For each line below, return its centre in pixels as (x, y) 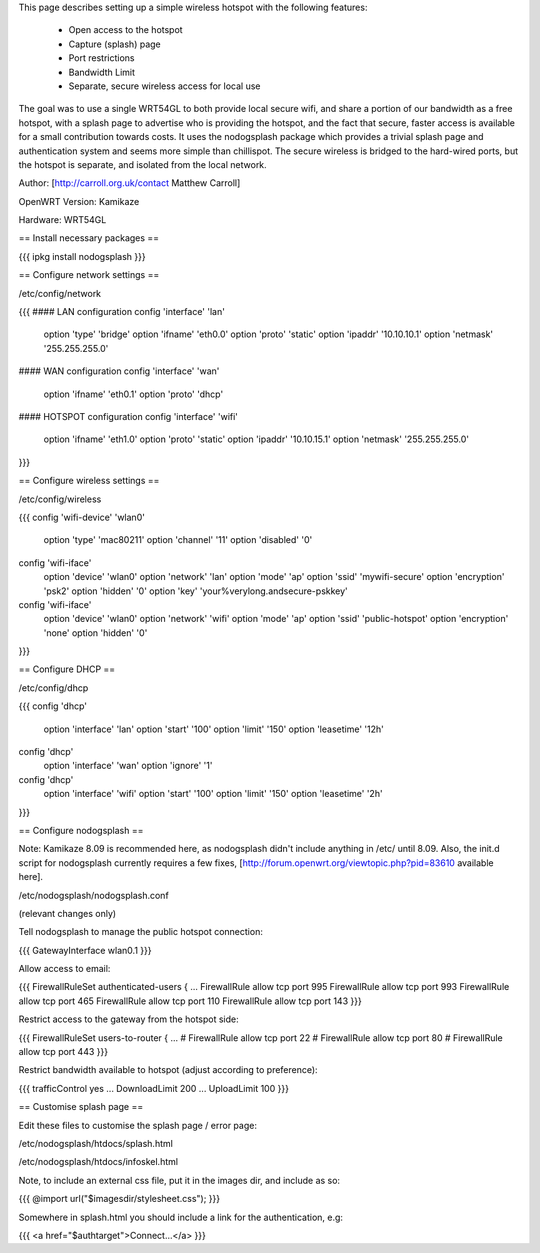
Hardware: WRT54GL (62, 220)
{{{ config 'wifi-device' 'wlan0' (81, 517)
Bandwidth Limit (101, 72)
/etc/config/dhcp (53, 687)
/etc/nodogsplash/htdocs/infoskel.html (98, 1162)
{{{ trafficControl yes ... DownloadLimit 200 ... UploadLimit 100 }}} (154, 1088)
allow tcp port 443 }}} (63, 1052)
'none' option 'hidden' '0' (95, 632)
